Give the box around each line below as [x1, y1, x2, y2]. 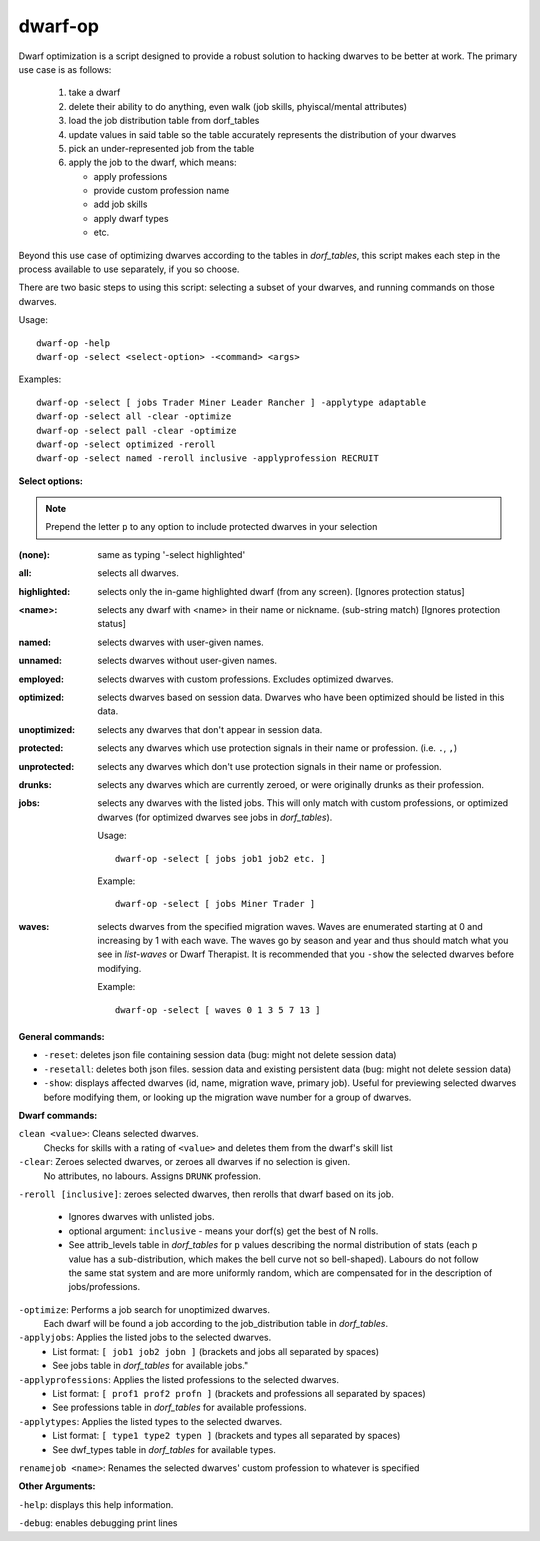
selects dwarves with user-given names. [97, 636, 264, 648]
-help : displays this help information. [18, 1498, 174, 1510]
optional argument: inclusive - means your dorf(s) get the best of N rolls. [68, 1225, 379, 1237]
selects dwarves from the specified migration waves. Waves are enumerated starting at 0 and [97, 920, 484, 932]
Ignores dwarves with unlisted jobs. [68, 1211, 215, 1223]
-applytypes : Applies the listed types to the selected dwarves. [18, 1415, 283, 1427]
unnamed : [18, 655, 62, 667]
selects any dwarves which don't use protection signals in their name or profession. [97, 760, 442, 772]
